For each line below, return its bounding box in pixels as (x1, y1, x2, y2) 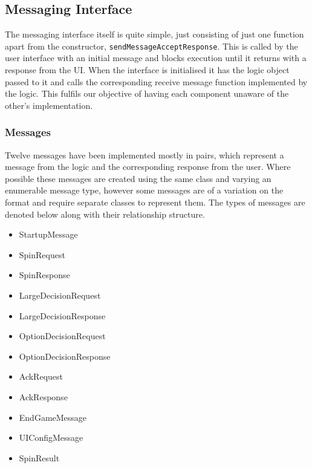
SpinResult (19, 451, 60, 464)
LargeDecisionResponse (19, 309, 106, 322)
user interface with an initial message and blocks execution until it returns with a (5, 51, 307, 64)
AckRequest (19, 370, 63, 383)
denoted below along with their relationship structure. (5, 207, 205, 220)
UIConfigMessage (19, 431, 83, 444)
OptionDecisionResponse (19, 349, 111, 362)
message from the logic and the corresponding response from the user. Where (5, 160, 291, 173)
